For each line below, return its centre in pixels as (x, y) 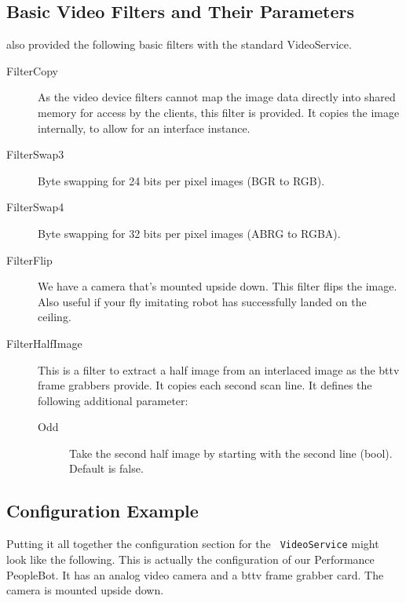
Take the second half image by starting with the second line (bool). (231, 453)
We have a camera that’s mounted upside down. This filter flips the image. (218, 286)
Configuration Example (102, 511)
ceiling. (55, 317)
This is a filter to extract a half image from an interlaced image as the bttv (219, 369)
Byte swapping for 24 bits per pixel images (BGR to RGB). (181, 180)
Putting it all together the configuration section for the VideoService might (193, 544)
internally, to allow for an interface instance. (144, 128)
